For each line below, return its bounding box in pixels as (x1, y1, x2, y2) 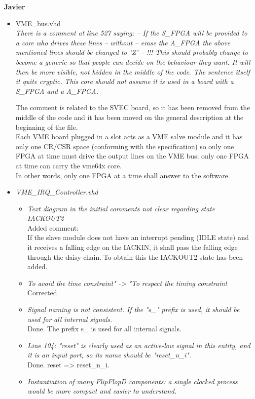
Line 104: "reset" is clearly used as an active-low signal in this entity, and (27, 340, 251, 350)
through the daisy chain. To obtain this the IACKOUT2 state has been (27, 251, 243, 262)
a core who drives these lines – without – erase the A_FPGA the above (15, 37, 230, 47)
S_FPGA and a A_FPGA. (15, 85, 99, 96)
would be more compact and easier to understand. (27, 386, 177, 396)
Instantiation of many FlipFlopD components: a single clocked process (27, 376, 238, 386)
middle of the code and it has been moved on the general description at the (15, 112, 244, 122)
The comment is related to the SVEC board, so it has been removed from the (15, 102, 250, 113)
